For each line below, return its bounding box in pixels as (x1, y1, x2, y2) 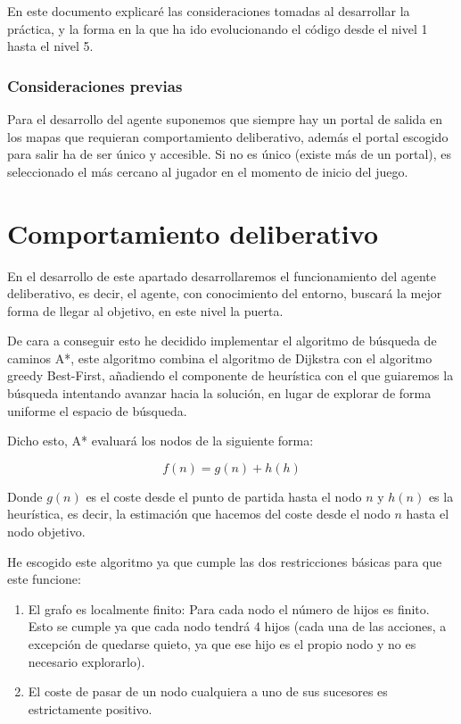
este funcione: (7, 570, 81, 588)
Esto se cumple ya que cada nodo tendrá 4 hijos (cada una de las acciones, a (28, 617, 447, 636)
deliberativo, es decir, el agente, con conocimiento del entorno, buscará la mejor (7, 284, 442, 303)
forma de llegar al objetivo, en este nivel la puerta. (7, 301, 284, 320)
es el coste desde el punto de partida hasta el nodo (86, 487, 362, 505)
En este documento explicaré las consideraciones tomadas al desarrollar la (7, 2, 410, 20)
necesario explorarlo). (28, 652, 145, 670)
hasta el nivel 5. (7, 37, 94, 55)
